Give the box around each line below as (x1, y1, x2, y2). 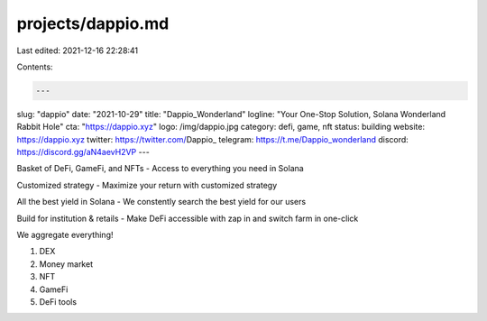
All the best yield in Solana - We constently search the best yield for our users (16, 197, 307, 207)
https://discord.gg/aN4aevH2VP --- (16, 147, 151, 158)
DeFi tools (39, 296, 77, 307)
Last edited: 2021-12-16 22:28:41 (16, 45, 139, 56)
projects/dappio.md (16, 14, 170, 33)
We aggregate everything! (16, 230, 114, 241)
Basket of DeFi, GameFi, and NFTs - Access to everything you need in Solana (16, 163, 304, 174)
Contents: (16, 61, 53, 72)
